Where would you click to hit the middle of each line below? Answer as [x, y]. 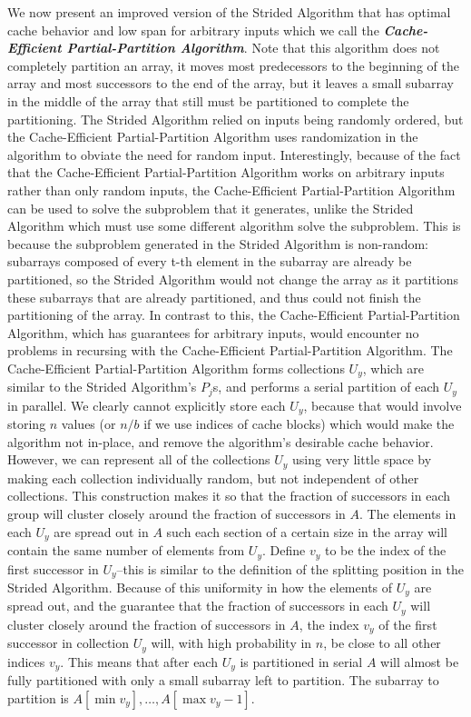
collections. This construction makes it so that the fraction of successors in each [229, 496]
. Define [284, 550]
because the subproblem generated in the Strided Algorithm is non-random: [218, 243]
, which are [393, 368]
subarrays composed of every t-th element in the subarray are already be [210, 261]
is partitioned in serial [301, 661]
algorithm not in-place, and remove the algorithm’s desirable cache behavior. [221, 441]
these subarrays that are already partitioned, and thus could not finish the [214, 297]
